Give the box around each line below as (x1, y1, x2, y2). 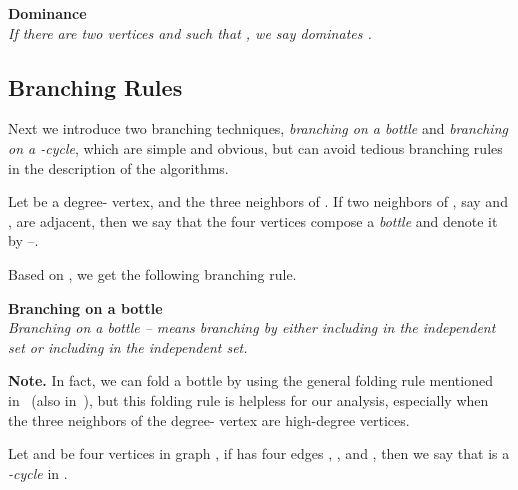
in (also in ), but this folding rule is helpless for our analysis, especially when (8, 389, 489, 410)
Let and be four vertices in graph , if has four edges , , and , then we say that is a (8, 443, 510, 464)
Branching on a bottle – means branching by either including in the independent (8, 317, 496, 338)
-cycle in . (8, 462, 68, 483)
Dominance (8, 3, 87, 23)
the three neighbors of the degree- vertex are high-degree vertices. (8, 409, 410, 430)
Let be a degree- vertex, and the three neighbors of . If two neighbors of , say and (8, 191, 508, 212)
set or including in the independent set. (8, 336, 248, 357)
